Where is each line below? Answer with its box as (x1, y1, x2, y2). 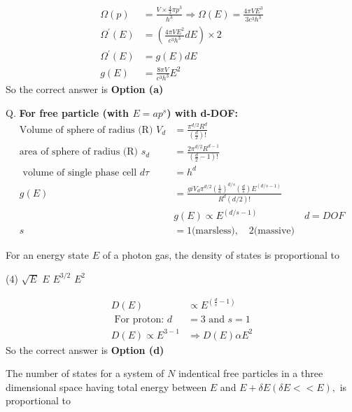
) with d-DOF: (167, 106, 238, 120)
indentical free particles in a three (178, 366, 323, 381)
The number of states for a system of (6, 366, 164, 381)
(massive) (253, 226, 295, 236)
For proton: (114, 315, 164, 325)
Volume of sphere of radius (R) (19, 125, 153, 135)
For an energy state (6, 248, 89, 262)
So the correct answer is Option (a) (6, 82, 164, 97)
